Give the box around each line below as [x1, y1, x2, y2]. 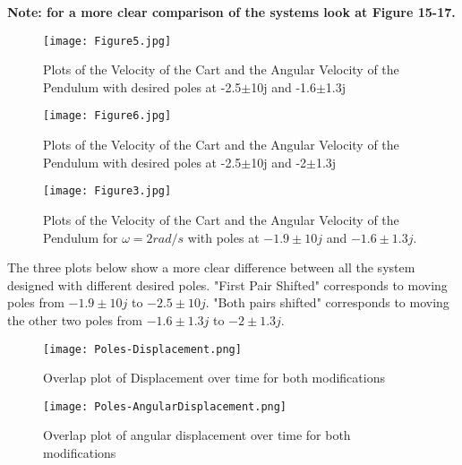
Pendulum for [43, 228, 118, 246]
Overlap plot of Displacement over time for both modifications [43, 368, 385, 387]
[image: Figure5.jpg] [43, 34, 172, 47]
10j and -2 [251, 152, 307, 171]
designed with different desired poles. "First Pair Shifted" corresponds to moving [7, 275, 448, 294]
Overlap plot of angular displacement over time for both [43, 426, 351, 444]
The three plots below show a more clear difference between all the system [7, 258, 415, 277]
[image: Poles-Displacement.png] [43, 342, 242, 356]
